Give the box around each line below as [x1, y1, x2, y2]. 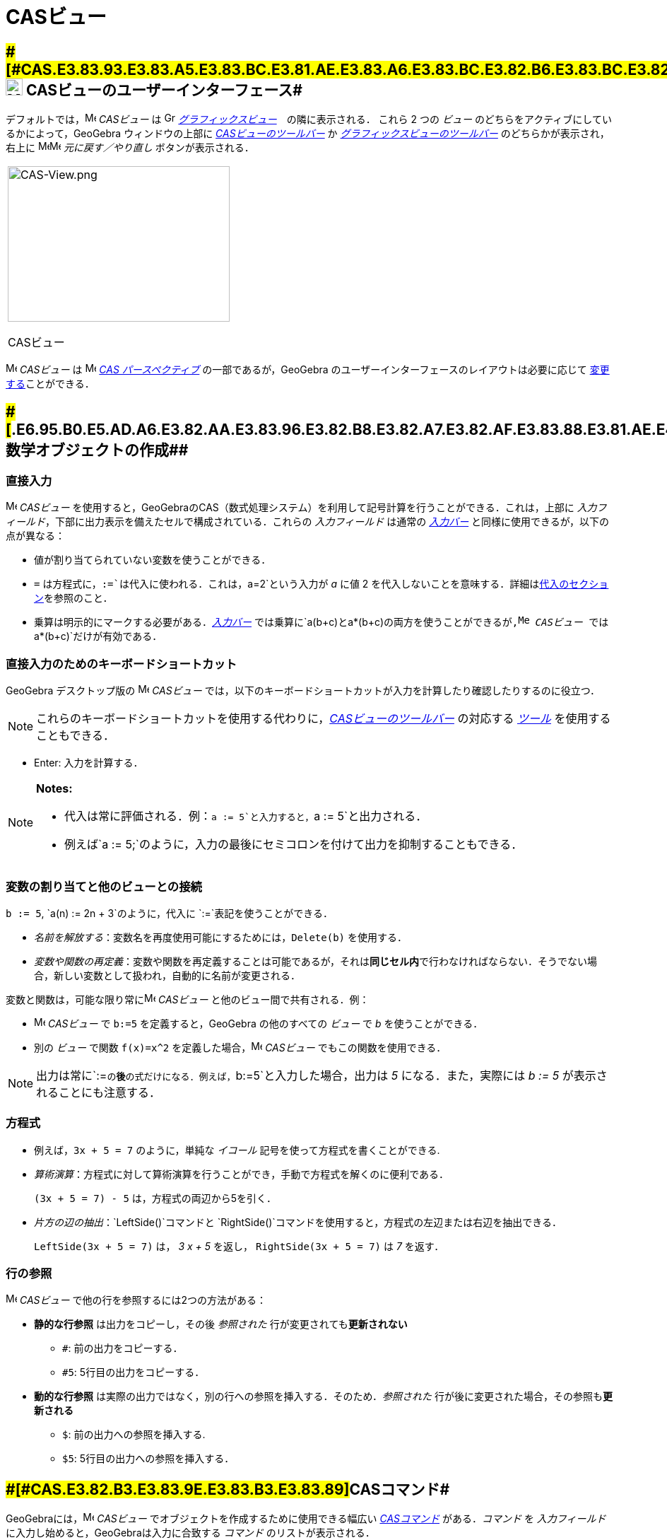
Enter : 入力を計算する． [34, 757, 143, 769]
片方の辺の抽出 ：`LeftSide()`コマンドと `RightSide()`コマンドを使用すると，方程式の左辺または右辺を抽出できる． [34, 1215, 562, 1228]
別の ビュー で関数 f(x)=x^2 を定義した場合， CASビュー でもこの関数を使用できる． [34, 1041, 447, 1054]
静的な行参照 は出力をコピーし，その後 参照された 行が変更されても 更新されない [34, 1318, 408, 1331]
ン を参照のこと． [34, 592, 113, 605]
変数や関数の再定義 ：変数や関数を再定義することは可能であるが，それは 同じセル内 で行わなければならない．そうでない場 [34, 955, 598, 967]
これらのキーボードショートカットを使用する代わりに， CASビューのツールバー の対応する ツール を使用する [36, 711, 611, 726]
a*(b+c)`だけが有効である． [34, 630, 163, 643]
